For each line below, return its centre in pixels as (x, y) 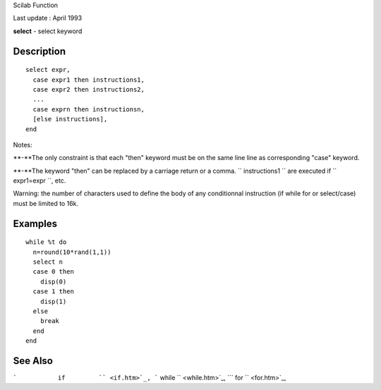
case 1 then (53, 292)
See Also (33, 361)
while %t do (46, 242)
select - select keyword (48, 31)
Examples (35, 223)
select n (48, 262)
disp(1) (53, 301)
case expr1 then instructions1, (89, 80)
